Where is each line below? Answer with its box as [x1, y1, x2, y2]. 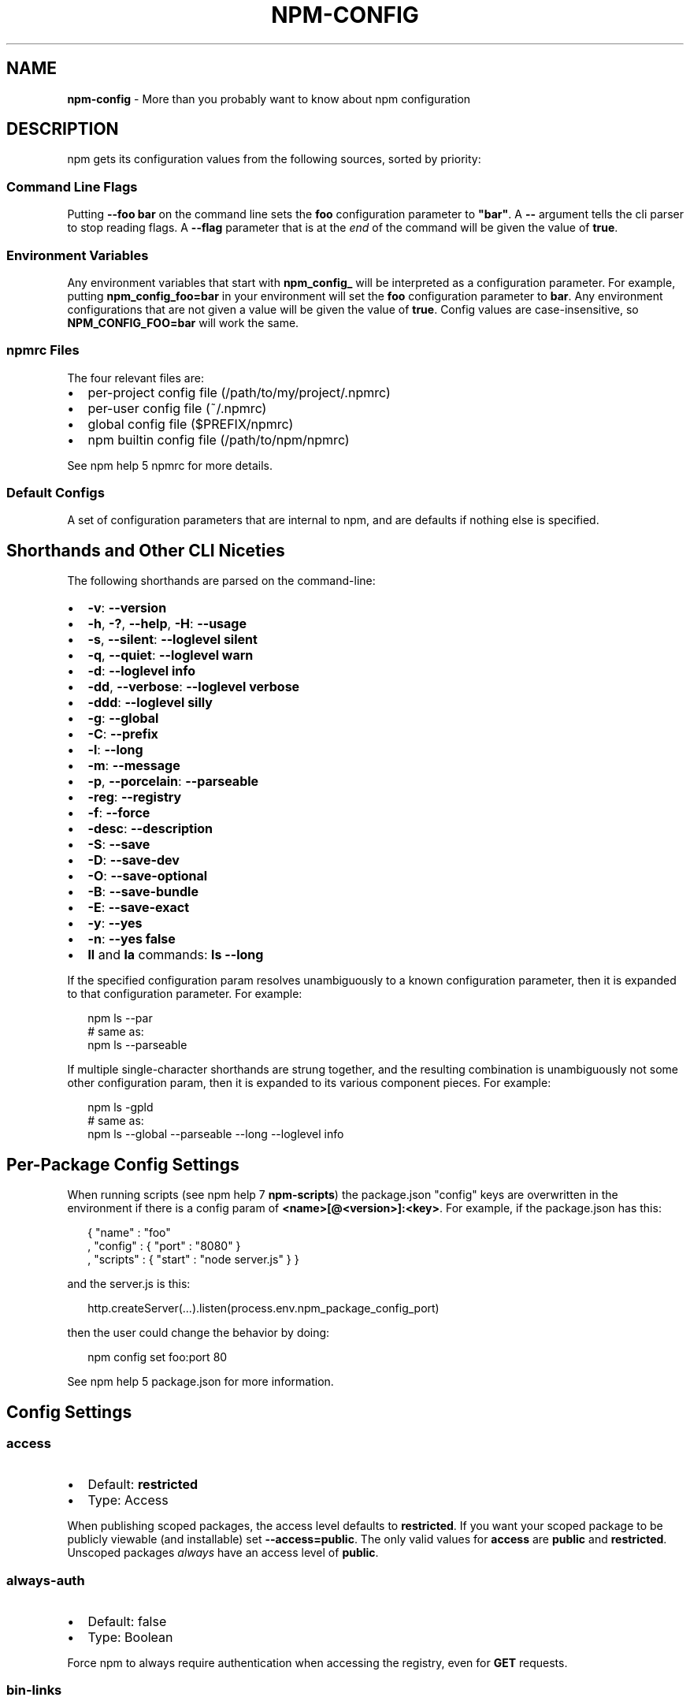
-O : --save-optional [87, 868, 208, 884]
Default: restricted [87, 1476, 198, 1493]
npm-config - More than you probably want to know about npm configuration [67, 91, 471, 106]
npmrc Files [6, 342, 80, 359]
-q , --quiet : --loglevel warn [87, 647, 254, 664]
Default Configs [6, 485, 105, 501]
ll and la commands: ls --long [87, 947, 264, 963]
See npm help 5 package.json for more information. [67, 1375, 334, 1389]
